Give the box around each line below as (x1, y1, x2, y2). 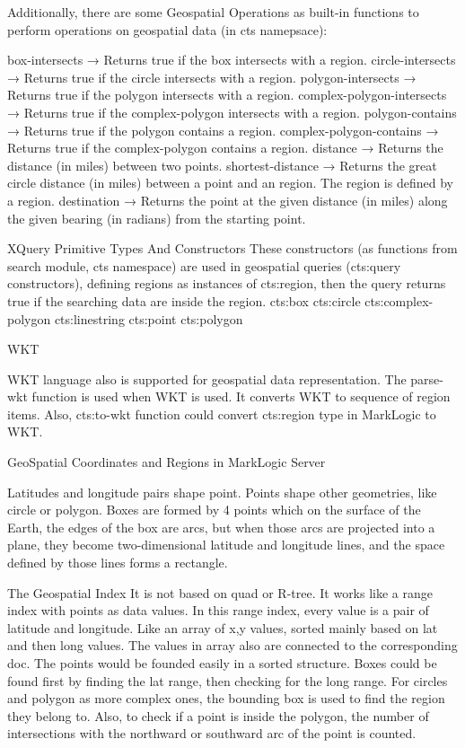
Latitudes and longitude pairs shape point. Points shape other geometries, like (7, 482, 437, 501)
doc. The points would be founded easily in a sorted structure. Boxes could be (7, 654, 437, 672)
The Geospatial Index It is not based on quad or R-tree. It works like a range (7, 583, 433, 602)
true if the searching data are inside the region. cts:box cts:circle (7, 291, 361, 310)
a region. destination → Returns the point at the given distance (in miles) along (7, 190, 448, 209)
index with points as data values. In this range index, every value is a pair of (7, 601, 429, 620)
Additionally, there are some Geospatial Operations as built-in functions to (7, 3, 419, 21)
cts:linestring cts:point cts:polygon (54, 309, 243, 328)
